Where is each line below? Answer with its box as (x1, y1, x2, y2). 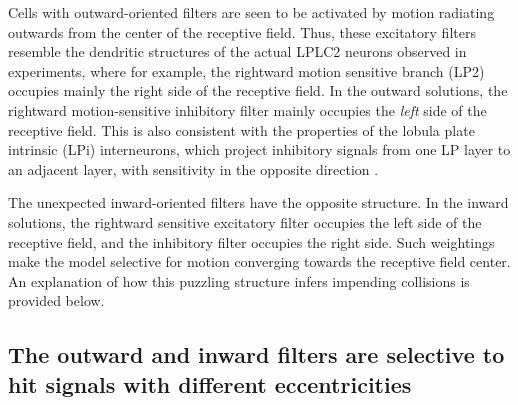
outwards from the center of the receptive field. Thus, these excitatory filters (8, 21, 476, 42)
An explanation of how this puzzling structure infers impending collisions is (8, 270, 470, 291)
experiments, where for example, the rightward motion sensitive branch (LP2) (8, 60, 485, 81)
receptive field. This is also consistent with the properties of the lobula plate (8, 119, 475, 140)
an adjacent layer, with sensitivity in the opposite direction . (8, 158, 379, 179)
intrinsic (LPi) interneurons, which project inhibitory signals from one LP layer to (8, 139, 511, 160)
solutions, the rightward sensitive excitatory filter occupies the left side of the (8, 211, 482, 232)
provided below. (8, 290, 105, 311)
